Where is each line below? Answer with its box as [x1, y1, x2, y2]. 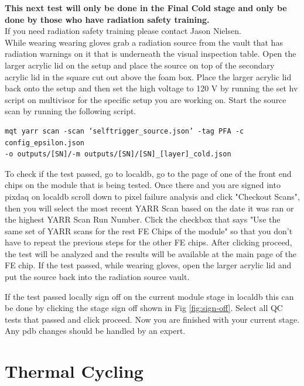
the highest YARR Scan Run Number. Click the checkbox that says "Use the [5, 213, 281, 226]
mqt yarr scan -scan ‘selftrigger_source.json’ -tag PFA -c [5, 127, 244, 135]
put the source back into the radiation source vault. [5, 271, 190, 283]
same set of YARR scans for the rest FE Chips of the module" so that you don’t [5, 224, 293, 237]
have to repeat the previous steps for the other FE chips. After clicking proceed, [5, 236, 292, 248]
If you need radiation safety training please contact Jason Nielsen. [5, 25, 241, 37]
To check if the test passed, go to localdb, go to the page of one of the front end [5, 167, 292, 179]
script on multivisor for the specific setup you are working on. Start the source [5, 93, 286, 105]
